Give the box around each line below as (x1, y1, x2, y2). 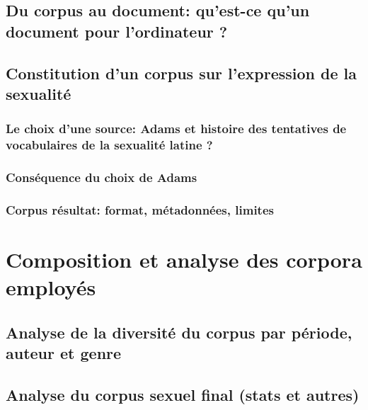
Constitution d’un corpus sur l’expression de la (6, 62, 357, 84)
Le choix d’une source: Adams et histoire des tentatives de (6, 120, 347, 137)
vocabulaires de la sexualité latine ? (6, 136, 213, 154)
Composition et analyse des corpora (6, 244, 362, 273)
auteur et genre (6, 342, 122, 364)
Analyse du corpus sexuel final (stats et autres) (6, 383, 360, 405)
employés (6, 273, 96, 302)
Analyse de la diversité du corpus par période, (6, 321, 352, 343)
